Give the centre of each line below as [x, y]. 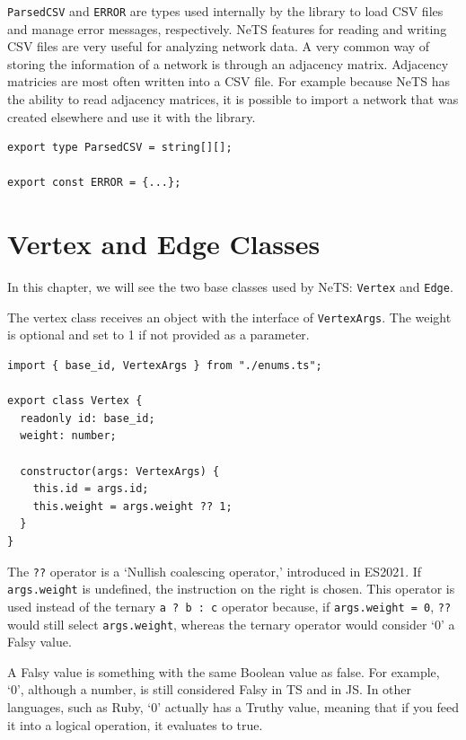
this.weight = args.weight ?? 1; [132, 506]
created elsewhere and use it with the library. [132, 116]
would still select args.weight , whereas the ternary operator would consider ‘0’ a [231, 624]
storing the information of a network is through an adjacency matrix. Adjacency [228, 63]
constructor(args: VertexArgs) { [120, 471]
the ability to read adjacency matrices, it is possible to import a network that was [233, 99]
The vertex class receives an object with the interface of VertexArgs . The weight [229, 317]
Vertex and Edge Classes [164, 244]
